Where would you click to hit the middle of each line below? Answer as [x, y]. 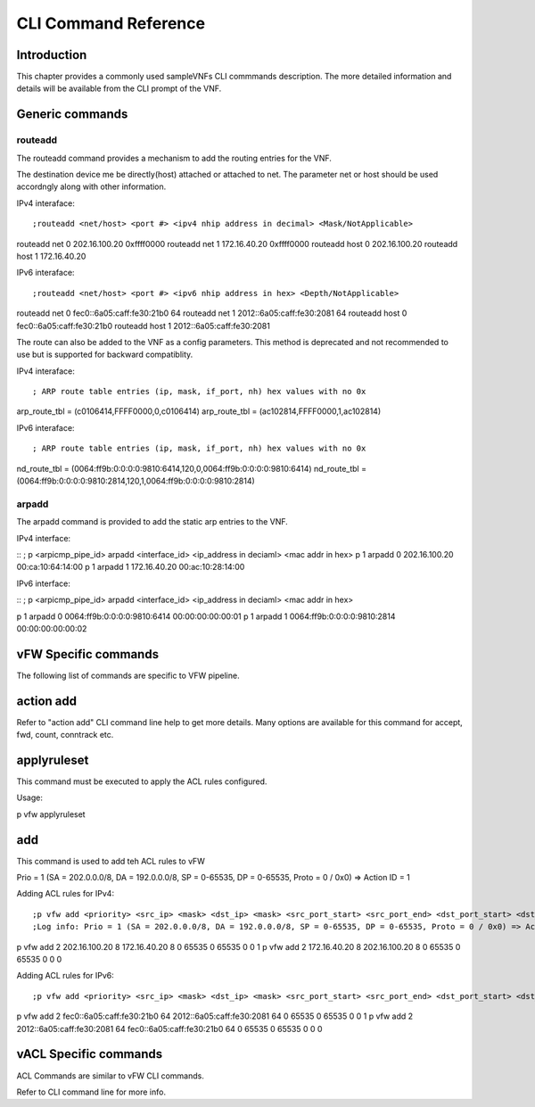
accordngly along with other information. [91, 186]
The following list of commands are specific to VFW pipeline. [128, 675]
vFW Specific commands [88, 654]
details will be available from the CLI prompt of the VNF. [119, 88]
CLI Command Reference [111, 23]
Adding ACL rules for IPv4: [66, 894]
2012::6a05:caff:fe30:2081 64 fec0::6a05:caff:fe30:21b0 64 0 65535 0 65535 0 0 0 [169, 1029]
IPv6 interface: [43, 583]
